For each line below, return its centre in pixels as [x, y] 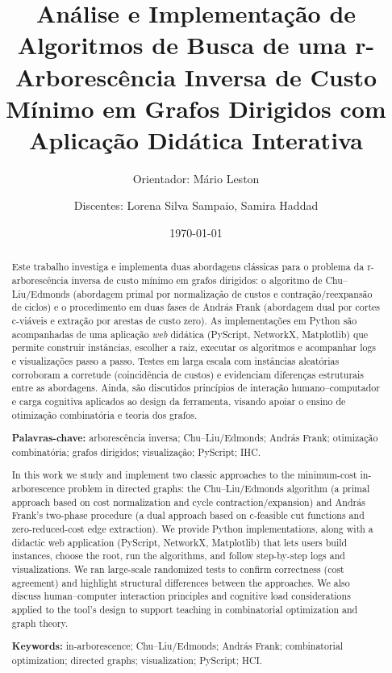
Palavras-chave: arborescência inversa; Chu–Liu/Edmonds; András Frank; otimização [195, 438]
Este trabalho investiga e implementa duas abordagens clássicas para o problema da [188, 267]
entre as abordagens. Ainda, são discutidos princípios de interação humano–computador [196, 388]
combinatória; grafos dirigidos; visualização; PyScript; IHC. [136, 451]
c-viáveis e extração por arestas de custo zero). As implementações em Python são [184, 321]
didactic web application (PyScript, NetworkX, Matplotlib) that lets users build [179, 542]
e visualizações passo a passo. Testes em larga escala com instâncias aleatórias [175, 361]
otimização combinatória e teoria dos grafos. [104, 414]
